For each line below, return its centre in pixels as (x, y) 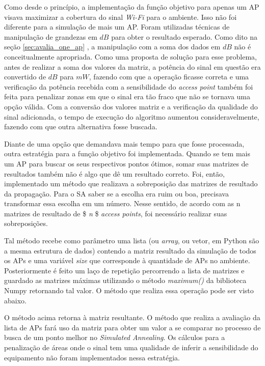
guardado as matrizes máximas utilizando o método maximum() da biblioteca (125, 280)
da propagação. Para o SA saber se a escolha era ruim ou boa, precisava (116, 193)
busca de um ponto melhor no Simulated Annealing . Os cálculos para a (115, 337)
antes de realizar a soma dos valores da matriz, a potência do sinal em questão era (132, 66)
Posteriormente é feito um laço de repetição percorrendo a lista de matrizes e (124, 270)
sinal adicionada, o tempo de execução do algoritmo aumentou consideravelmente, (132, 116)
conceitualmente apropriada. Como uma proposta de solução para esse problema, (130, 56)
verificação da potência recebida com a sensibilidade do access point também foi (129, 86)
